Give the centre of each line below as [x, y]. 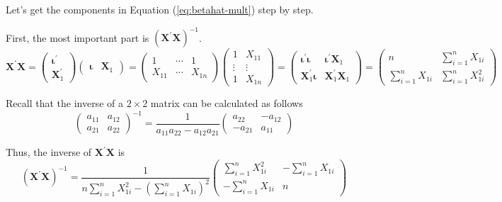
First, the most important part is [78, 37]
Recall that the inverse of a [64, 103]
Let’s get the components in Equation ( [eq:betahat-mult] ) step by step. [160, 9]
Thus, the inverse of [49, 152]
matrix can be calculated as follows [227, 103]
